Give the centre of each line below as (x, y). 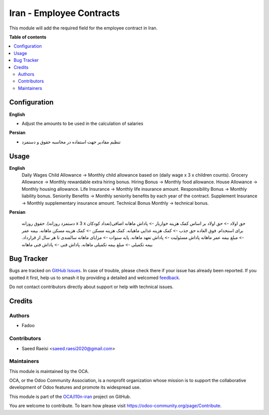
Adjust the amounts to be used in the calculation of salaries (82, 123)
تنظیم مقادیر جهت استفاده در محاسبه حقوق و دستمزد (71, 142)
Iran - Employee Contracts (65, 13)
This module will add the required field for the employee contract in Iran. (83, 28)
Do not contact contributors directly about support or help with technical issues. (91, 287)
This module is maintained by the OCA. (49, 371)
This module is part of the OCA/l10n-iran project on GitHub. (70, 397)
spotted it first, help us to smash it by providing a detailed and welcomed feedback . (95, 278)
